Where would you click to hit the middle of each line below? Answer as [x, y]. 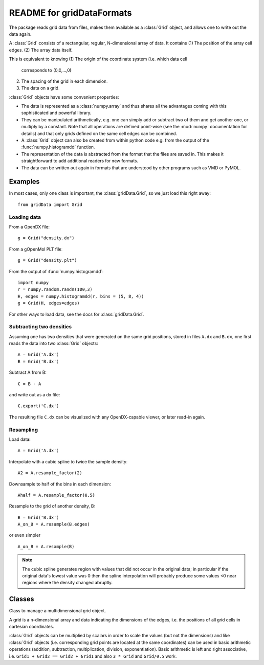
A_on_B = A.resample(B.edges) [54, 524]
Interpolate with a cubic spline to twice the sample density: [68, 461]
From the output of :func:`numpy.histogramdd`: [56, 271]
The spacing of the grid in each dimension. [65, 81]
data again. [20, 34]
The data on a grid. [40, 88]
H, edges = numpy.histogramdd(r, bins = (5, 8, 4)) [81, 296]
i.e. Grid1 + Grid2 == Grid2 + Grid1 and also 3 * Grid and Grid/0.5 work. [93, 656]
